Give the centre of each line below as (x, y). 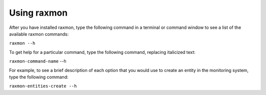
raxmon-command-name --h (38, 61)
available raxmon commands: (39, 34)
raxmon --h (22, 43)
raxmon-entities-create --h (43, 86)
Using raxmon (38, 13)
